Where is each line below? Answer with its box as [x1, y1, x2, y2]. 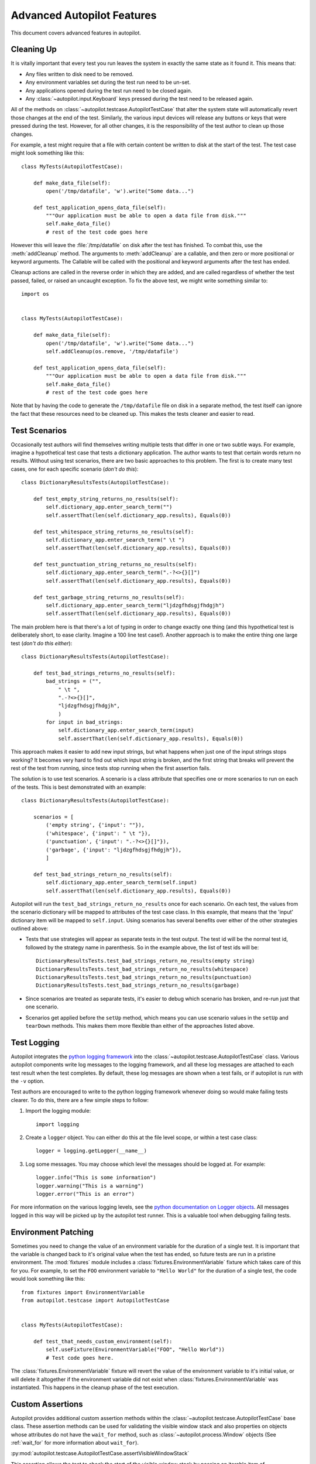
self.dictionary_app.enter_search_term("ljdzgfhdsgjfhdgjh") [46, 602, 225, 609]
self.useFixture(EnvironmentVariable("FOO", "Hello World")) [46, 1346, 225, 1353]
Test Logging [11, 1037, 60, 1048]
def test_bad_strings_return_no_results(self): [33, 871, 173, 878]
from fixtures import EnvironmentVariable [21, 1289, 145, 1295]
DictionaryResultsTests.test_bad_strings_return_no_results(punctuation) [36, 974, 252, 981]
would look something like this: [11, 1275, 85, 1282]
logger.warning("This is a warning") [36, 1182, 145, 1189]
